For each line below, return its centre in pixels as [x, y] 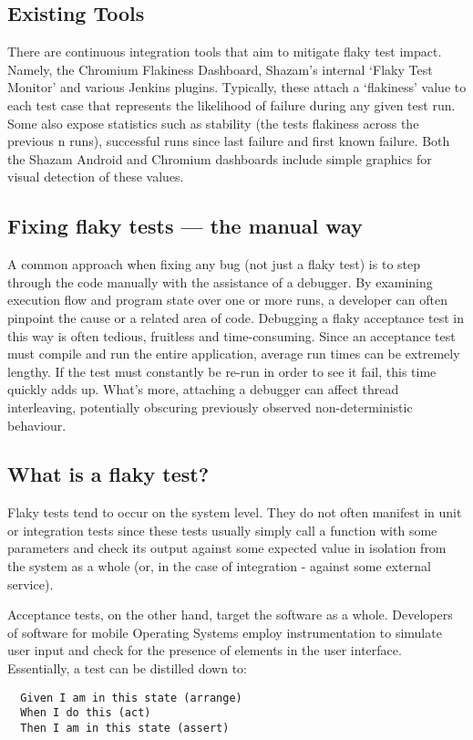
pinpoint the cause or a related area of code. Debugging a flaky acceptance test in [236, 317]
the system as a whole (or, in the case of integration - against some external [219, 566]
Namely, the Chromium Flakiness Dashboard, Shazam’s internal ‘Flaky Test [220, 69]
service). [31, 584]
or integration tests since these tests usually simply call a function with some [222, 530]
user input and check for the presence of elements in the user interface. [205, 650]
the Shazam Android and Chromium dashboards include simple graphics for [220, 158]
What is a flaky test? [108, 474]
